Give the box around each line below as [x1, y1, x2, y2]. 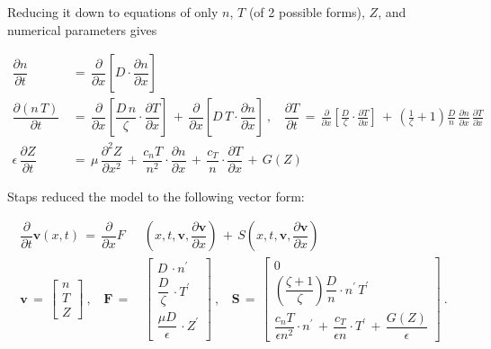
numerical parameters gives [7, 20, 157, 39]
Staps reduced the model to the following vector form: [7, 186, 305, 205]
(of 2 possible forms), [248, 3, 365, 21]
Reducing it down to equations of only [7, 3, 219, 21]
